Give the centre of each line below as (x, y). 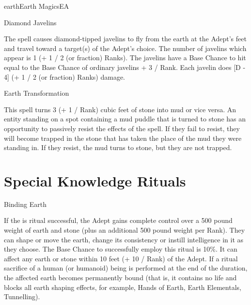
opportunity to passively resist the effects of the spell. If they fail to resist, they (122, 128)
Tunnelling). (22, 297)
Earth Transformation (37, 93)
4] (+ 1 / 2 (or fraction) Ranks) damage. (65, 76)
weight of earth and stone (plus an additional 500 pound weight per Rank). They (125, 230)
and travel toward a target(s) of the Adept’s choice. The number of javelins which (125, 48)
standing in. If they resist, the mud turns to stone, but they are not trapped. (118, 147)
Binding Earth (25, 204)
